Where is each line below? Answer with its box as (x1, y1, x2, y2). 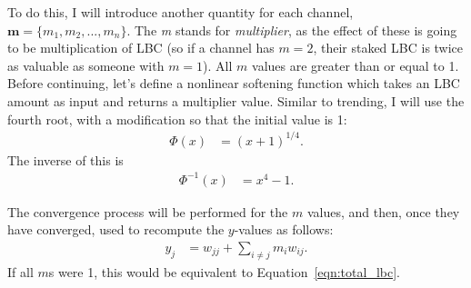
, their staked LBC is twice (313, 38, 464, 57)
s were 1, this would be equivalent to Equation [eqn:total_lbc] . (48, 262, 400, 281)
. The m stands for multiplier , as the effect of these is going (126, 20, 457, 39)
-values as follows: (234, 220, 334, 239)
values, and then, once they (306, 202, 460, 221)
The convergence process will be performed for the (7, 202, 288, 221)
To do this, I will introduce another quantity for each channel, (7, 3, 354, 21)
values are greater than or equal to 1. (252, 55, 459, 74)
